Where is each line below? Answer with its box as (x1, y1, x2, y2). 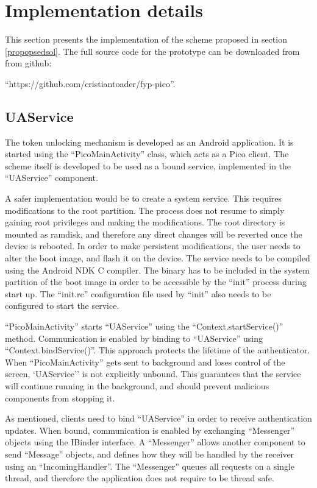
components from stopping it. (5, 391, 115, 404)
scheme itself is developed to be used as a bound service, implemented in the (5, 159, 291, 172)
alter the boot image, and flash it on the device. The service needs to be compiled (5, 252, 310, 264)
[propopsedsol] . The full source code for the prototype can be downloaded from (5, 44, 300, 57)
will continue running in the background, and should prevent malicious (5, 379, 269, 392)
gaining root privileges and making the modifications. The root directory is (5, 216, 285, 228)
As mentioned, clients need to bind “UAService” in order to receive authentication (5, 412, 312, 425)
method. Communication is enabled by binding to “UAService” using (5, 331, 263, 344)
